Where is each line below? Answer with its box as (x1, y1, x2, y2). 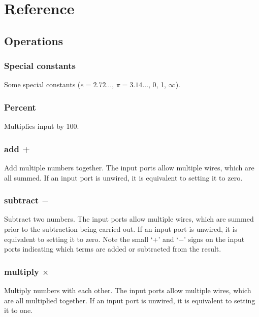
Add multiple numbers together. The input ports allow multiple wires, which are (4, 162, 254, 172)
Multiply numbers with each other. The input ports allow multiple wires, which (4, 285, 251, 295)
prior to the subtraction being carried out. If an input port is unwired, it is (4, 224, 238, 234)
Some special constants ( (4, 79, 81, 90)
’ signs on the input (184, 233, 245, 244)
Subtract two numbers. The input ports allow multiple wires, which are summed (4, 214, 254, 224)
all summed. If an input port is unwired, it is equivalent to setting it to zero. (4, 172, 243, 183)
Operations (4, 32, 63, 48)
